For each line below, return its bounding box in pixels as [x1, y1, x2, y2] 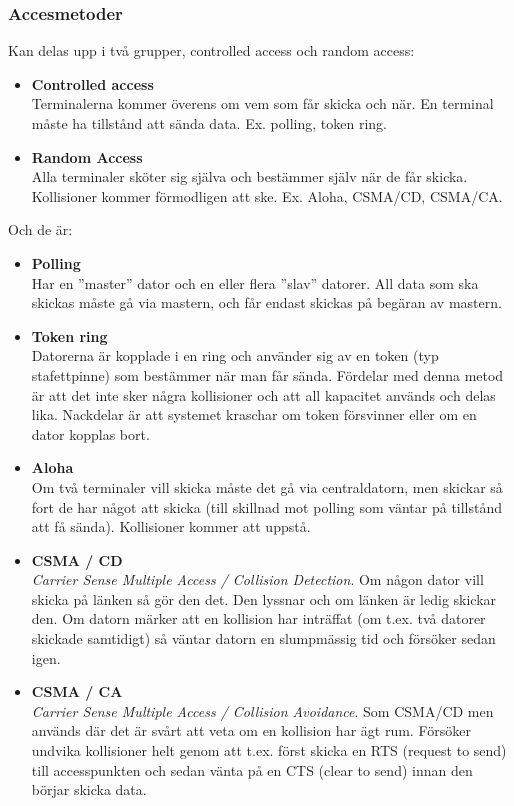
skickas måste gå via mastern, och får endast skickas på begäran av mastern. [31, 292, 502, 313]
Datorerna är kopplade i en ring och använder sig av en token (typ [31, 345, 439, 366]
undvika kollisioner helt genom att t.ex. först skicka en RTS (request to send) [31, 740, 507, 761]
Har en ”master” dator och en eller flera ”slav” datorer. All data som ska [31, 272, 479, 293]
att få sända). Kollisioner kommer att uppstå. [31, 516, 311, 537]
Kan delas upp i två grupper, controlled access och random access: [8, 40, 415, 61]
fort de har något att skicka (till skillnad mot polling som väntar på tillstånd [31, 496, 503, 517]
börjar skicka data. [31, 779, 147, 800]
